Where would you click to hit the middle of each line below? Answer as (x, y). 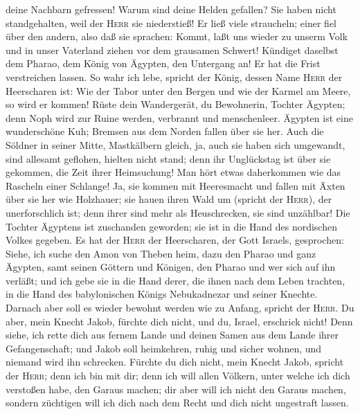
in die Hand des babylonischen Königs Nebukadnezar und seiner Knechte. (162, 294)
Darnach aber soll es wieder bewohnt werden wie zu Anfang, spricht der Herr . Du (180, 308)
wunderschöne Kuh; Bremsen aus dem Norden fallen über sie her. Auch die (165, 131)
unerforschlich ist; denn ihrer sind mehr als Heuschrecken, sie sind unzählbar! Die (178, 212)
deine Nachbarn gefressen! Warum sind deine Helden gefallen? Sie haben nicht (171, 9)
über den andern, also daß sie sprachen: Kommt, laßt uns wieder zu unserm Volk (177, 36)
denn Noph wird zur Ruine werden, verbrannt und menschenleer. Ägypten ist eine (179, 117)
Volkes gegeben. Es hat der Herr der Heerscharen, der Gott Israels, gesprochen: (175, 240)
